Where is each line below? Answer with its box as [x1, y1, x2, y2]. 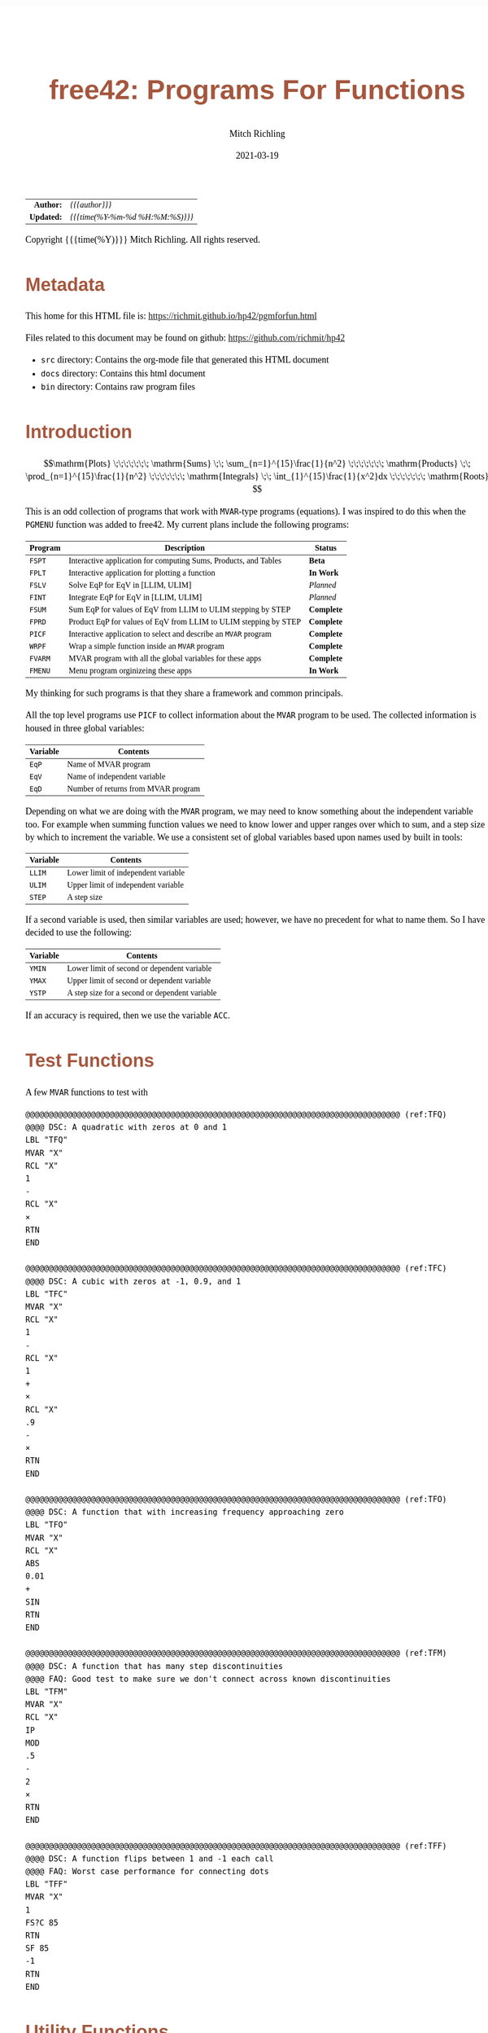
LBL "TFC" [25, 1289, 68, 1299]
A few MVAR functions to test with [25, 1087, 148, 1098]
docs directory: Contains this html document [41, 367, 206, 379]
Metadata [25, 274, 106, 296]
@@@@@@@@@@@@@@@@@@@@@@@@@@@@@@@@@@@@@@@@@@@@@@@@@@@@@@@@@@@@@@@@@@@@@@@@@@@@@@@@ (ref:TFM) [25, 1649, 447, 1658]
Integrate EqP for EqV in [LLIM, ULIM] [68, 592, 203, 602]
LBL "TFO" [25, 1520, 68, 1530]
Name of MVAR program [67, 759, 150, 769]
